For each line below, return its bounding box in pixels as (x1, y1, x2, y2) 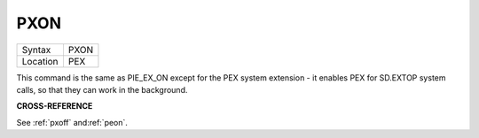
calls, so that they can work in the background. (16, 84, 188, 95)
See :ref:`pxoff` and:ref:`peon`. (16, 117, 129, 127)
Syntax (21, 43, 51, 56)
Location (21, 55, 59, 67)
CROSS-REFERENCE (16, 101, 93, 111)
